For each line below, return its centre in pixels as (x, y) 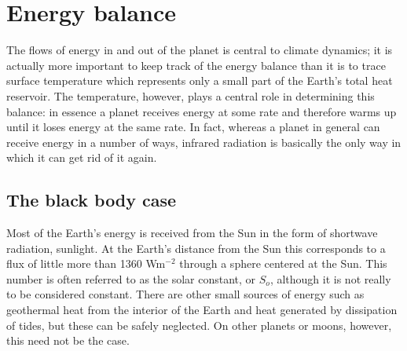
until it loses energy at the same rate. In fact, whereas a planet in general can (193, 127)
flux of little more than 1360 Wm (86, 263)
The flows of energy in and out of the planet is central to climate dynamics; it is (200, 50)
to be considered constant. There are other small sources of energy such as (185, 294)
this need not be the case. (68, 340)
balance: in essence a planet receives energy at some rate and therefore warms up (202, 111)
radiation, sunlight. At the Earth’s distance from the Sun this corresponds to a (196, 248)
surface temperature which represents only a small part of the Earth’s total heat (200, 80)
